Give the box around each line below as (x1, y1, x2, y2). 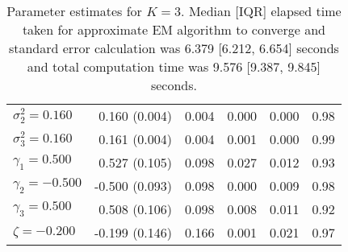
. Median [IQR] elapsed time (181, 2, 342, 20)
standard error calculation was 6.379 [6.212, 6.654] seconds (8, 39, 339, 57)
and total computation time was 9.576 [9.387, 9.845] (27, 57, 321, 76)
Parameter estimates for (6, 2, 142, 20)
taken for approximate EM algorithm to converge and (22, 20, 325, 39)
